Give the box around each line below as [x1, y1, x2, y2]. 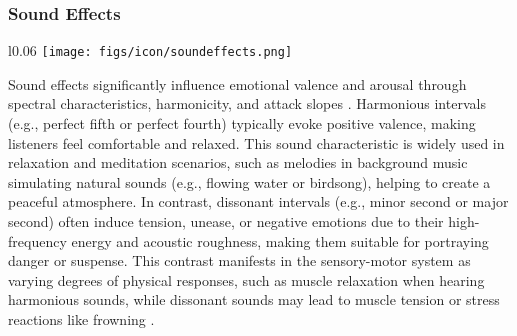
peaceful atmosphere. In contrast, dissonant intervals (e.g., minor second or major [8, 191, 509, 212]
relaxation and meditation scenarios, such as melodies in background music [8, 152, 468, 173]
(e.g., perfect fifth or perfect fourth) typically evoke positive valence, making [8, 113, 476, 134]
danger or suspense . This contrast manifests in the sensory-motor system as [8, 250, 471, 271]
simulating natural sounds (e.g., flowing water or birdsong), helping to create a [8, 171, 491, 192]
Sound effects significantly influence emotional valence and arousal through [8, 73, 467, 94]
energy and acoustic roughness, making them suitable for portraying [71, 230, 489, 251]
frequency [8, 230, 67, 251]
